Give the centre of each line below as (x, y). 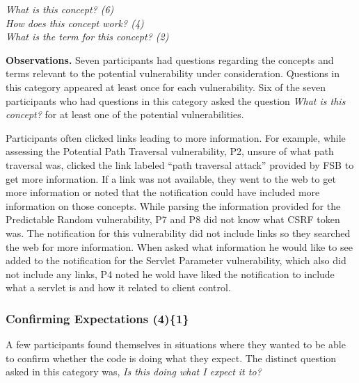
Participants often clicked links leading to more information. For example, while (176, 137)
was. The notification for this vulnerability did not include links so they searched (178, 233)
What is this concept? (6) (60, 9)
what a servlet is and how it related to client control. (118, 287)
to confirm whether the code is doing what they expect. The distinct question (171, 358)
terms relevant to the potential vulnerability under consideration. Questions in (173, 73)
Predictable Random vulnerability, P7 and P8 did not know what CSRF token (173, 219)
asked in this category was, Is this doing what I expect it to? (134, 372)
